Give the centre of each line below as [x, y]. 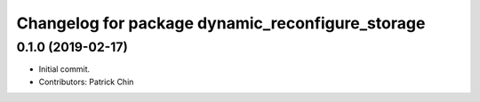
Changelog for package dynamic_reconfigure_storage [221, 23]
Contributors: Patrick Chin [86, 82]
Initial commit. [64, 69]
